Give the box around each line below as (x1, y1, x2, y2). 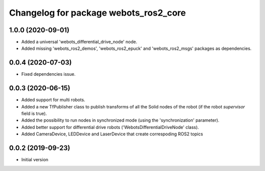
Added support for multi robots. (21, 97, 85, 103)
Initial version (21, 157, 49, 163)
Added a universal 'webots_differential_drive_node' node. (21, 39, 137, 45)
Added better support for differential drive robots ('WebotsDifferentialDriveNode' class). (21, 124, 199, 130)
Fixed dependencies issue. (21, 71, 76, 77)
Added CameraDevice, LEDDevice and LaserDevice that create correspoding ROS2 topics (21, 131, 203, 137)
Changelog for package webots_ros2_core (9, 7, 186, 18)
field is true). (21, 110, 47, 117)
